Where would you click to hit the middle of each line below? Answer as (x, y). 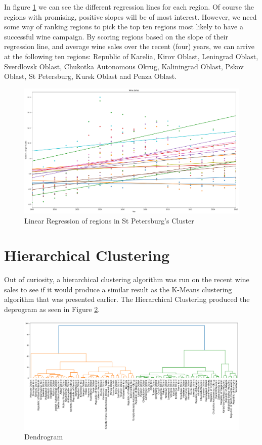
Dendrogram (44, 437)
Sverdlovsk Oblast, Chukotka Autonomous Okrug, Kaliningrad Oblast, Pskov (124, 66)
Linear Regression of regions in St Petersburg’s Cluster (109, 220)
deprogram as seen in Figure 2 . (52, 309)
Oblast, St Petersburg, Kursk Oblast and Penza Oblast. (91, 76)
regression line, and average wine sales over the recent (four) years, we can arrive (129, 46)
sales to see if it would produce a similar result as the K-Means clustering (118, 289)
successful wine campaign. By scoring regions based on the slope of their (116, 36)
